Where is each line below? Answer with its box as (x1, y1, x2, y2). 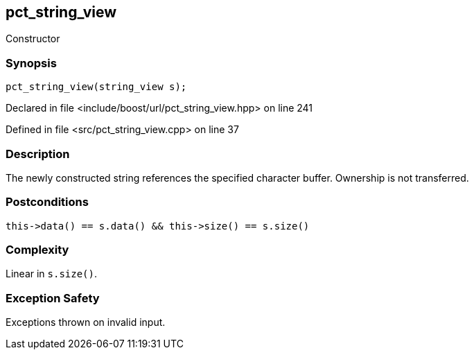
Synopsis (6, 55, 57, 70)
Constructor (6, 33, 60, 45)
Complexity (6, 243, 69, 257)
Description (6, 146, 70, 161)
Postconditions (6, 195, 89, 209)
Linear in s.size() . (6, 268, 98, 280)
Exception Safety (6, 291, 100, 305)
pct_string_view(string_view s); (6, 81, 187, 93)
